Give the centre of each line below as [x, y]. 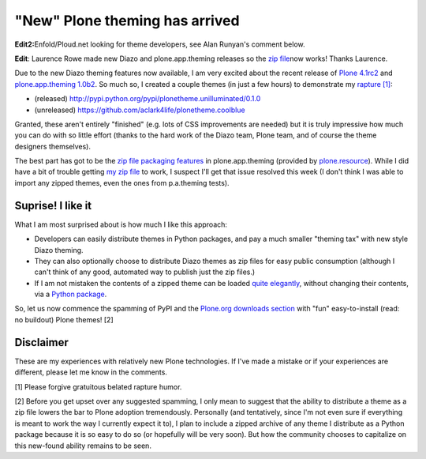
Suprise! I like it [53, 205]
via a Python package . [71, 294]
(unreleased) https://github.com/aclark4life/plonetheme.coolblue [140, 110]
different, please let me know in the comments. [91, 372]
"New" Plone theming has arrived [127, 21]
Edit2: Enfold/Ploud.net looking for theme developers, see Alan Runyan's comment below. [160, 44]
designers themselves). [52, 146]
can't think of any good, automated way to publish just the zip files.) [145, 272]
